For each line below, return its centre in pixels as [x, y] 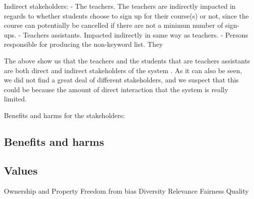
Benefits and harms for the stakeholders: [65, 115]
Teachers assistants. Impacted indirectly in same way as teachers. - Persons [135, 34]
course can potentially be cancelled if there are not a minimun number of [114, 25]
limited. [15, 99]
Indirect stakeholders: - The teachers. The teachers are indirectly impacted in [120, 6]
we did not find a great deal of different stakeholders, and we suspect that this [121, 80]
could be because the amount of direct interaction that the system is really [116, 89]
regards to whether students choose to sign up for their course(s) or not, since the [127, 15]
